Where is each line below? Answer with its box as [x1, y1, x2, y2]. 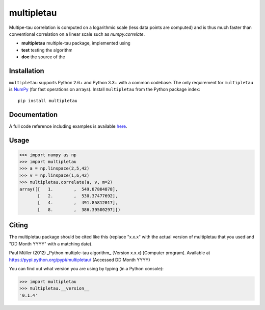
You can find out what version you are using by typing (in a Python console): [9, 265, 164, 271]
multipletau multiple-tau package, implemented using [21, 40, 131, 46]
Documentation [9, 110, 58, 119]
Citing [9, 221, 28, 230]
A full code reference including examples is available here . [9, 123, 128, 129]
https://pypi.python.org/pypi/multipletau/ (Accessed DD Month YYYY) [9, 257, 151, 262]
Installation [9, 67, 44, 75]
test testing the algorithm [21, 47, 73, 53]
